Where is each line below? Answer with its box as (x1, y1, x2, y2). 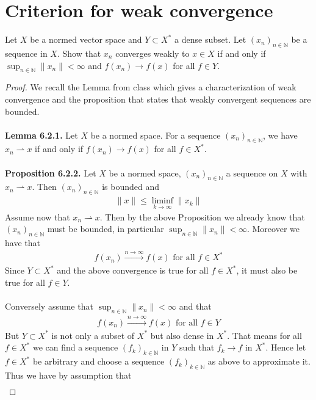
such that (179, 341, 215, 354)
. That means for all (227, 329, 302, 341)
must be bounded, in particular (47, 222, 164, 235)
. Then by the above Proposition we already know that (99, 210, 305, 223)
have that (5, 236, 40, 249)
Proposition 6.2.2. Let (5, 166, 96, 179)
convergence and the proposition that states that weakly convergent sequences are (5, 92, 311, 105)
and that (179, 300, 212, 313)
